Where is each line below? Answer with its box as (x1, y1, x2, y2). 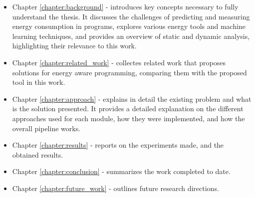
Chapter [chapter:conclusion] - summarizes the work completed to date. (12, 166, 231, 177)
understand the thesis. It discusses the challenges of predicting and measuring (12, 11, 250, 21)
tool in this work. (12, 77, 65, 87)
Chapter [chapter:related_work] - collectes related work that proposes (12, 57, 226, 67)
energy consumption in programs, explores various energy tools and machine (12, 21, 246, 31)
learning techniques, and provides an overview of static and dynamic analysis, (12, 30, 250, 41)
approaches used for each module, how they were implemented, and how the (12, 113, 245, 123)
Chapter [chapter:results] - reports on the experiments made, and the (12, 140, 224, 150)
